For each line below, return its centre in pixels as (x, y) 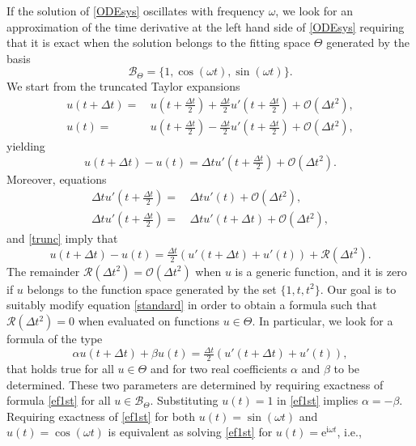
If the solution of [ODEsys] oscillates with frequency (136, 11)
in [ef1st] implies (318, 400)
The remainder (43, 271)
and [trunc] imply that (62, 238)
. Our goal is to (358, 289)
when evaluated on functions (149, 321)
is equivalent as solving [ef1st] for (190, 432)
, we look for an (314, 11)
